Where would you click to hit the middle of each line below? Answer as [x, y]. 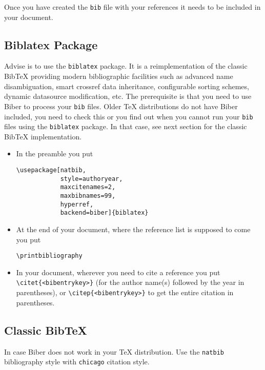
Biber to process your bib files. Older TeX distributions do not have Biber [121, 106]
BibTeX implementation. [43, 136]
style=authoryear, [91, 179]
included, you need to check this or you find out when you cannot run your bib [129, 116]
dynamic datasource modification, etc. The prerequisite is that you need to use [128, 96]
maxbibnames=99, [88, 196]
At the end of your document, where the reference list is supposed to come [133, 229]
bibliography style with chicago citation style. [77, 362]
